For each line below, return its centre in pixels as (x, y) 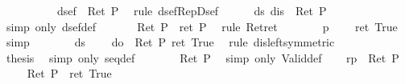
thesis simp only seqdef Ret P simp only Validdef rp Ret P (202, 57)
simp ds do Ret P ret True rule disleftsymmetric (170, 42)
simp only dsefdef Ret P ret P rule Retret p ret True (202, 26)
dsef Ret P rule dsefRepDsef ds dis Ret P (192, 10)
